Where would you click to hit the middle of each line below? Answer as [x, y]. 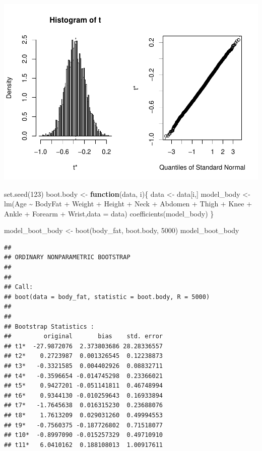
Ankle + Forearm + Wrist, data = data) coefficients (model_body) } [109, 213]
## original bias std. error [83, 336]
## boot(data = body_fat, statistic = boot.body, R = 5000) [107, 297]
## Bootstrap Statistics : [49, 326]
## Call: [19, 287]
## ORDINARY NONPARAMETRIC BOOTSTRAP [67, 257]
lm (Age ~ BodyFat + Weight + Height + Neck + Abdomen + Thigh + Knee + [128, 204]
